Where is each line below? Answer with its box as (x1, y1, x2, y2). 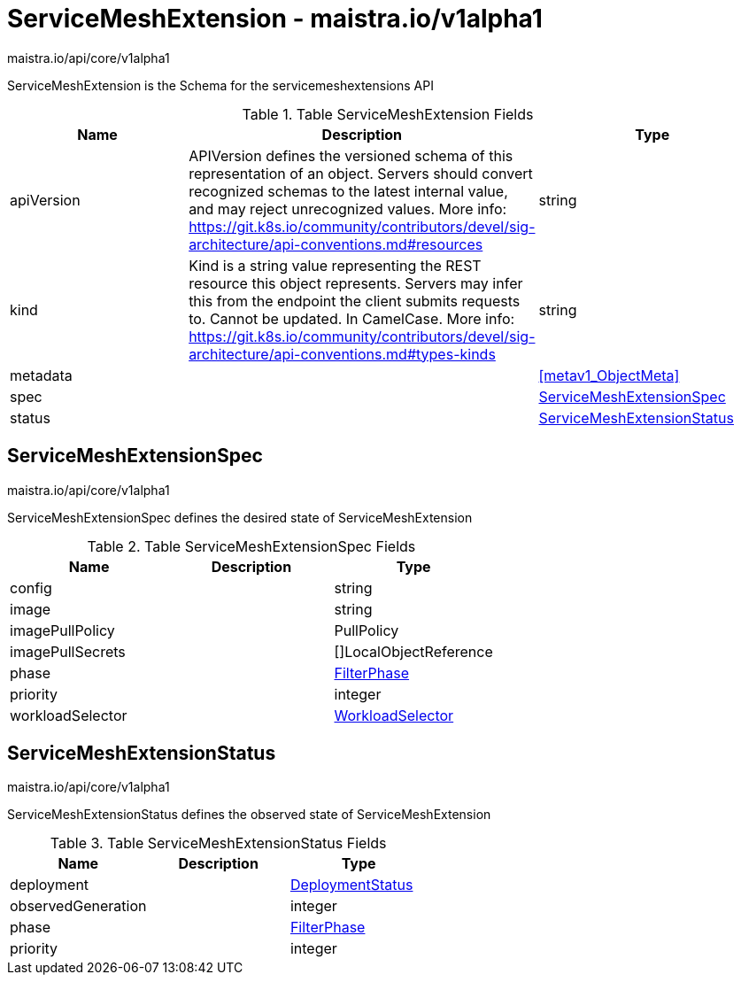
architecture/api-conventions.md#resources (189, 235, 483, 253)
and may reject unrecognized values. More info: (189, 199, 507, 218)
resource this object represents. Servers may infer (189, 274, 523, 292)
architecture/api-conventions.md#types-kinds (189, 344, 496, 363)
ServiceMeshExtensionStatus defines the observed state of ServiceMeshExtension (7, 807, 491, 823)
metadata (10, 366, 73, 384)
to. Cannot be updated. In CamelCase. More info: (189, 309, 515, 328)
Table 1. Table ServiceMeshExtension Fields (242, 104, 534, 123)
